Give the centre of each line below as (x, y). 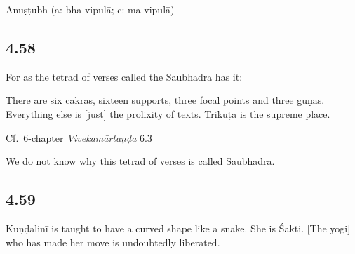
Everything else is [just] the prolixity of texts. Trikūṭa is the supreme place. (168, 113)
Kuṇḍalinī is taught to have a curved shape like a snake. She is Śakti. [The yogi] (178, 228)
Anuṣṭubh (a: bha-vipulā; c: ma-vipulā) (90, 9)
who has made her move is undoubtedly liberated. (113, 242)
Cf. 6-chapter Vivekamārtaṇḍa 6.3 (79, 137)
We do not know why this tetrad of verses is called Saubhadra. (140, 161)
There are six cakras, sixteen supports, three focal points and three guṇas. (165, 100)
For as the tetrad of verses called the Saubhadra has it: (124, 76)
